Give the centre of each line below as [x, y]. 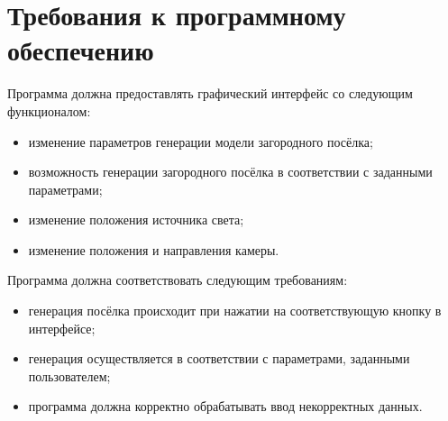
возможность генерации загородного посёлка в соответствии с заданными [230, 172]
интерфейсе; [62, 328]
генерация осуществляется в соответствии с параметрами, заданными [219, 358]
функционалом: [49, 110]
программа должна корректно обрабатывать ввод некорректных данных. [225, 406]
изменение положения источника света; [136, 220]
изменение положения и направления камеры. [154, 249]
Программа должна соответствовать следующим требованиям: [178, 280]
